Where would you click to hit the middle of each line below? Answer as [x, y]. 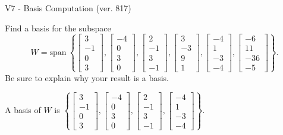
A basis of [23, 110]
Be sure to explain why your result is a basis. [87, 77]
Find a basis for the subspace [58, 28]
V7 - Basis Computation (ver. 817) [68, 8]
